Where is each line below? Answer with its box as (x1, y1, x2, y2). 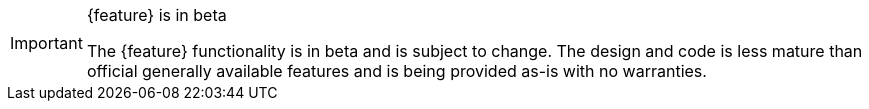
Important (10, 33, 83, 53)
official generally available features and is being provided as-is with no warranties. (86, 61, 707, 81)
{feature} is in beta (86, 5, 227, 25)
